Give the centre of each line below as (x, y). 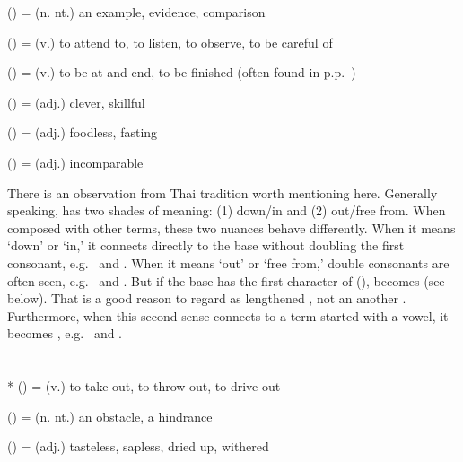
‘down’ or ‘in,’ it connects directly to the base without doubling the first (206, 245)
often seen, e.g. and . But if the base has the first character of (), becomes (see (226, 280)
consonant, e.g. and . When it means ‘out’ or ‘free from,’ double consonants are (228, 262)
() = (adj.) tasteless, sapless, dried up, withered (138, 446)
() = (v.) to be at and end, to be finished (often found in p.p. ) (182, 72)
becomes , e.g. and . (65, 333)
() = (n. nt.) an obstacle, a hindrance (110, 416)
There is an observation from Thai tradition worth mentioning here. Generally (223, 192)
